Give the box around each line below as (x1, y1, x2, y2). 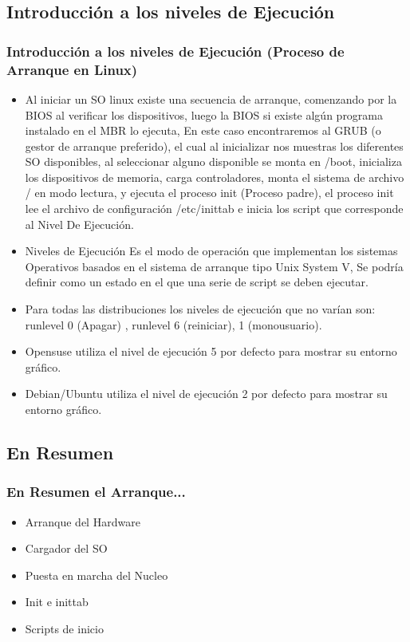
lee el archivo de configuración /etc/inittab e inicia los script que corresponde (25, 200, 404, 217)
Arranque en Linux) (6, 59, 138, 79)
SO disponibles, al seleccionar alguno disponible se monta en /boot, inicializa (25, 153, 402, 170)
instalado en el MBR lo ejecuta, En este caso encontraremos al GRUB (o (25, 122, 381, 139)
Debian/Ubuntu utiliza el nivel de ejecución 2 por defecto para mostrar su (25, 385, 388, 402)
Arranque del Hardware (25, 513, 140, 530)
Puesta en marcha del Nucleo (25, 566, 168, 583)
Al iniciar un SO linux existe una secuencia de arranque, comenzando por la (25, 90, 397, 107)
